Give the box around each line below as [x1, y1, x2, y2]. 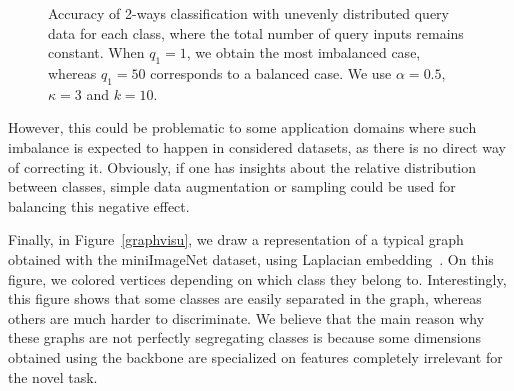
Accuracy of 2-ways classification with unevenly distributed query [48, 3, 449, 23]
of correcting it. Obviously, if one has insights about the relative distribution [8, 156, 477, 177]
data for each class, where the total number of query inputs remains [48, 22, 464, 43]
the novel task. [8, 366, 98, 387]
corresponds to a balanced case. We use [150, 62, 392, 83]
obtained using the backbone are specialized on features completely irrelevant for [8, 346, 503, 367]
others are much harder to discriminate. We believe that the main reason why [8, 307, 485, 328]
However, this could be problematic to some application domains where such [8, 117, 477, 138]
